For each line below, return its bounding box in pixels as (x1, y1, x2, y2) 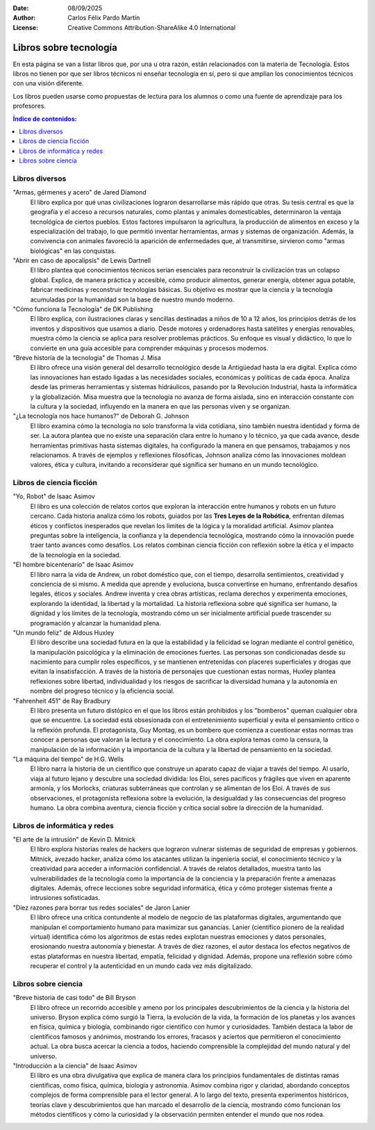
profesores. (12, 101, 47, 110)
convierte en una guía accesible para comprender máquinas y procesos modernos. (30, 344, 269, 352)
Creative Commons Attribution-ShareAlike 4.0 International (67, 23, 236, 31)
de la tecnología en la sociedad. (30, 550, 122, 559)
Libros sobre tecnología (12, 42, 117, 54)
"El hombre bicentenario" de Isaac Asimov (12, 560, 134, 569)
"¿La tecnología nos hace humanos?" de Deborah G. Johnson (12, 412, 190, 420)
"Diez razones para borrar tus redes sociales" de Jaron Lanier (12, 903, 190, 912)
